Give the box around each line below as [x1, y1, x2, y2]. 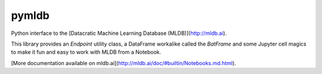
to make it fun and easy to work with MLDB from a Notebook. [11, 49, 162, 56]
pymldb [11, 9, 50, 22]
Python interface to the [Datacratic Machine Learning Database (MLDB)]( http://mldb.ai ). [11, 30, 227, 37]
